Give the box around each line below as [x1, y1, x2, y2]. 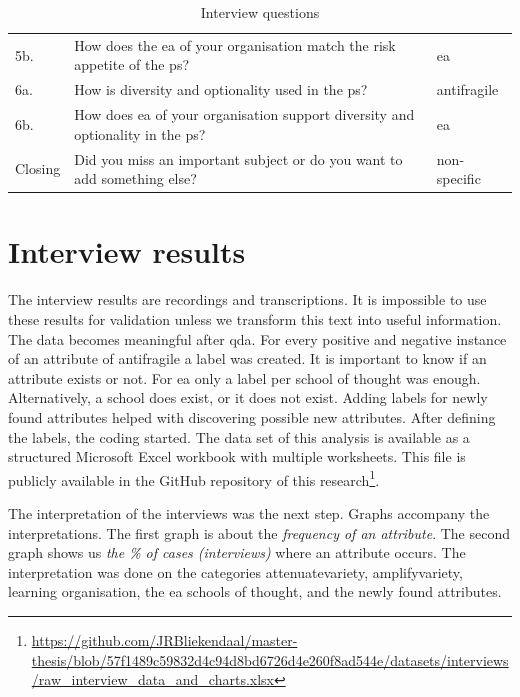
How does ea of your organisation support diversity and [74, 104, 415, 125]
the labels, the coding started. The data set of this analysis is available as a [8, 426, 470, 447]
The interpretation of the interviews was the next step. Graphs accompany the [8, 502, 490, 523]
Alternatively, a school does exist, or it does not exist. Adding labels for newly [8, 387, 488, 408]
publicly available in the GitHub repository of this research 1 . [8, 466, 380, 490]
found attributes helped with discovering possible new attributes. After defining [8, 406, 496, 427]
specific [436, 168, 481, 189]
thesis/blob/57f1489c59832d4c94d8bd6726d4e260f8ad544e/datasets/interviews [31, 649, 509, 670]
